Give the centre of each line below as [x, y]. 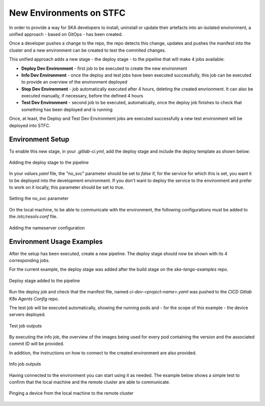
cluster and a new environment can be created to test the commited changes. [88, 50]
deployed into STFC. [30, 125]
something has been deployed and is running [67, 109]
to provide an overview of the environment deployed [74, 82]
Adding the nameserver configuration [47, 228]
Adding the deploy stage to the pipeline [49, 162]
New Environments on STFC [67, 13]
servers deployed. [27, 315]
